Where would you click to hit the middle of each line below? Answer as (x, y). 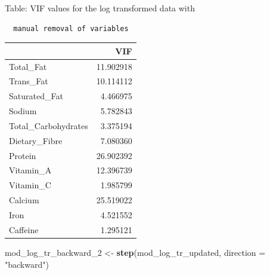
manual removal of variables (71, 28)
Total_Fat (28, 66)
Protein (23, 155)
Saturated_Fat (36, 96)
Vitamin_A (30, 170)
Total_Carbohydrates (49, 125)
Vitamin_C (30, 185)
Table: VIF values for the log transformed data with (100, 8)
